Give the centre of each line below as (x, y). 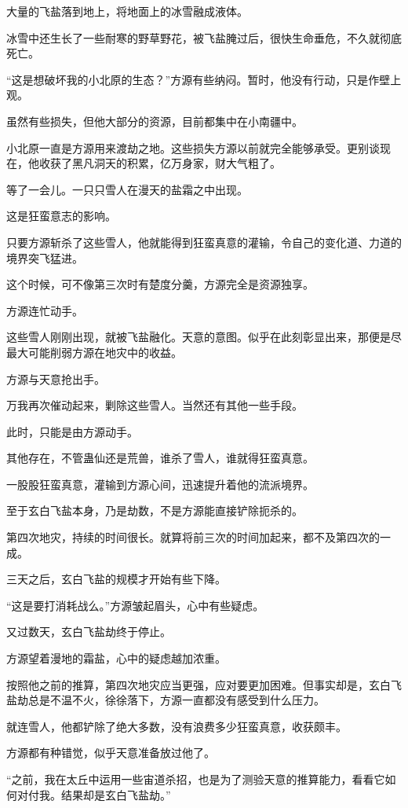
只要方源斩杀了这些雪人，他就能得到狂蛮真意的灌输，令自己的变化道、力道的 (204, 242)
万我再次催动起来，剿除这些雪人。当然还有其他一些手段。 (155, 405)
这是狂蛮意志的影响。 (61, 216)
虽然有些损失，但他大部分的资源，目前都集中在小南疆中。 (155, 121)
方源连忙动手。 (45, 310)
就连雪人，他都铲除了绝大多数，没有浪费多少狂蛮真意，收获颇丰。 (177, 726)
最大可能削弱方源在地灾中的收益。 (94, 352)
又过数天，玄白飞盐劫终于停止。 (89, 632)
